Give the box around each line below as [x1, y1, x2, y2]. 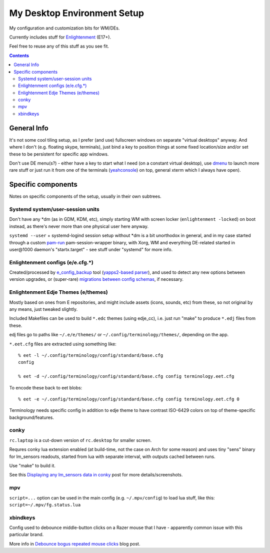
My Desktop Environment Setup [9, 8, 144, 19]
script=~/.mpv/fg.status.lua [9, 502, 81, 507]
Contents [9, 53, 29, 59]
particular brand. [9, 531, 44, 537]
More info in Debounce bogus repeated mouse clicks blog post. [9, 540, 140, 546]
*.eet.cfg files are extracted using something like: [9, 341, 117, 347]
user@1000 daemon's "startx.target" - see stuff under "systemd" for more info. [9, 246, 172, 252]
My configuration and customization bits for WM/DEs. [9, 25, 120, 31]
